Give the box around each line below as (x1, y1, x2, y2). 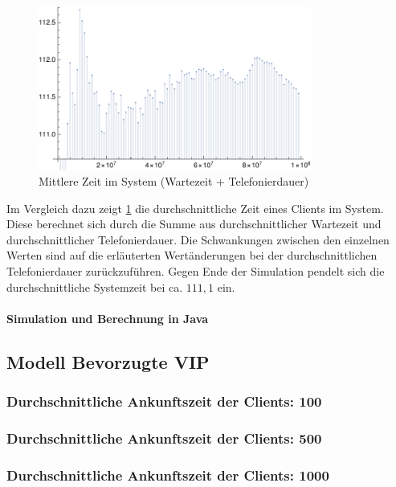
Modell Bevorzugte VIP (6, 349, 210, 374)
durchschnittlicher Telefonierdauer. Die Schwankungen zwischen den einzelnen (6, 231, 390, 248)
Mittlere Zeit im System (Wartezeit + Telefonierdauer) (39, 173, 309, 190)
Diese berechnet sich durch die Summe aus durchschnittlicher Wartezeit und (6, 215, 382, 232)
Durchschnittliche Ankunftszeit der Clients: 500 (6, 428, 322, 448)
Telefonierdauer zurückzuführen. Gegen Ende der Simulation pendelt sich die (6, 263, 385, 280)
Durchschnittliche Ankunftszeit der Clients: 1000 (6, 464, 329, 485)
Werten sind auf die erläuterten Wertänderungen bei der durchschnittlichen (6, 247, 378, 264)
